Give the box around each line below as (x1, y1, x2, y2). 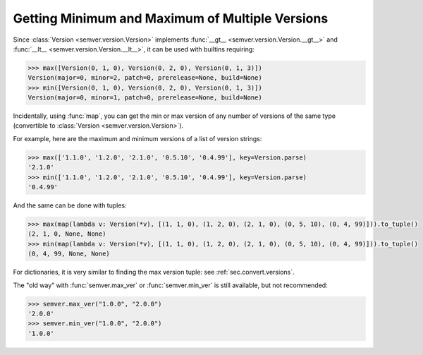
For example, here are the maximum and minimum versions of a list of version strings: (13, 134, 262, 143)
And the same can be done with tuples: (13, 201, 127, 210)
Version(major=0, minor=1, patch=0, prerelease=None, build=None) (27, 94, 262, 102)
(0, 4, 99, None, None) (27, 250, 111, 258)
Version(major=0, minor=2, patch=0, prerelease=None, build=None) (27, 74, 262, 82)
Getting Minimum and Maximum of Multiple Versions (13, 11, 329, 26)
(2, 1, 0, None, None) (27, 230, 106, 238)
